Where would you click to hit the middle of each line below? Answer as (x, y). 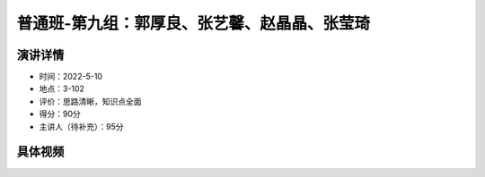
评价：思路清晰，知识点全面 (90, 101)
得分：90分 (60, 114)
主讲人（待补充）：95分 (81, 126)
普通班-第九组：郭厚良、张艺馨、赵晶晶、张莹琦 (194, 23)
